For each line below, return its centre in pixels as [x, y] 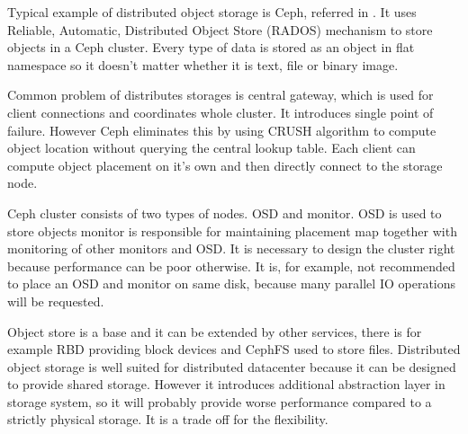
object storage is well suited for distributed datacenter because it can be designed [232, 366]
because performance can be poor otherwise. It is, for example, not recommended [231, 266]
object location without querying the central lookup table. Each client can [211, 148]
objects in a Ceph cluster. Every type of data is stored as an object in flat [211, 47]
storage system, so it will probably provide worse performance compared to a [220, 401]
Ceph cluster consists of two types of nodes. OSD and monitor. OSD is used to [225, 213]
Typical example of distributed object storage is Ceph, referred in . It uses [212, 12]
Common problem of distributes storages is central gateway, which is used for [220, 95]
